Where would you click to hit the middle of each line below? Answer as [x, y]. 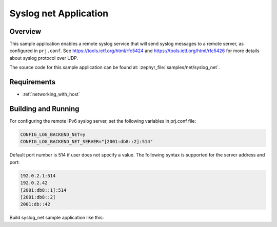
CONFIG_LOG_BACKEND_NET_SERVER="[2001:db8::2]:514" [87, 142]
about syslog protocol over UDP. [44, 58]
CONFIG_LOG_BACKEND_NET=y [53, 135]
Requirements [33, 82]
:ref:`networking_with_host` [51, 94]
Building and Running [44, 109]
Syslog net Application [59, 13]
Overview [25, 31]
